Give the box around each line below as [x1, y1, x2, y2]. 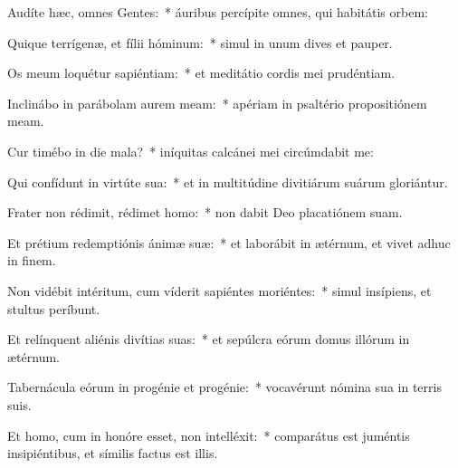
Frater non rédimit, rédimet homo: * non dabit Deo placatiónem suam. [7, 203, 403, 222]
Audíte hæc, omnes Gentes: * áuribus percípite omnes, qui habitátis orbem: [7, 3, 428, 21]
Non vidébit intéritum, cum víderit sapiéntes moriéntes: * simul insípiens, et [7, 281, 432, 300]
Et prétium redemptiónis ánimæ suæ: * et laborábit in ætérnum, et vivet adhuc [7, 233, 451, 252]
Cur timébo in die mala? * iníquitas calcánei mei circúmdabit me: [7, 141, 374, 160]
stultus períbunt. [7, 299, 100, 318]
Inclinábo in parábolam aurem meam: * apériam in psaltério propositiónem [7, 93, 427, 112]
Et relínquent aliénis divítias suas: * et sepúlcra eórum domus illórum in [7, 330, 410, 349]
